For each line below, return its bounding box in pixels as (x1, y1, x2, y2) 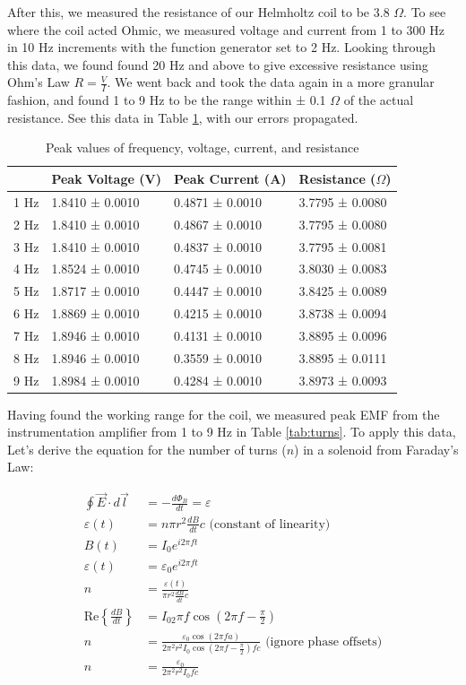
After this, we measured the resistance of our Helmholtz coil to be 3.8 (7, 3, 390, 21)
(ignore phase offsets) (265, 635, 383, 648)
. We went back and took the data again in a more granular (107, 73, 435, 91)
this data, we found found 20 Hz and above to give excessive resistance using (7, 55, 428, 74)
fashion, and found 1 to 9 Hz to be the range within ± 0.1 (7, 91, 326, 109)
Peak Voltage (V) (51, 169, 161, 187)
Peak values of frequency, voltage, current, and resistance (46, 138, 359, 157)
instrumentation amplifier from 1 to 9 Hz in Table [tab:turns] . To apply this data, (7, 422, 456, 441)
